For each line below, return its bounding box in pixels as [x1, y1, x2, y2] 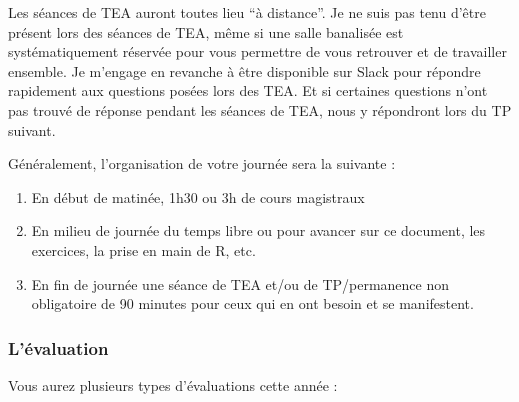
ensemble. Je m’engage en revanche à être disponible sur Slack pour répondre [8, 60, 481, 81]
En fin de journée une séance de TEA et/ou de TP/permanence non [31, 273, 450, 294]
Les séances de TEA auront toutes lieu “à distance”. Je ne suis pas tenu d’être [8, 2, 486, 22]
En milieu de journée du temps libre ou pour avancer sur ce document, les [31, 220, 486, 241]
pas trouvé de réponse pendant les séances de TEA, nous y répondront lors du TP [8, 99, 512, 120]
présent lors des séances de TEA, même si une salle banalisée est [8, 21, 404, 42]
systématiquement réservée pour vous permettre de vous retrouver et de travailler [8, 41, 507, 62]
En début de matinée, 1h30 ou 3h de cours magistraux [31, 186, 365, 207]
